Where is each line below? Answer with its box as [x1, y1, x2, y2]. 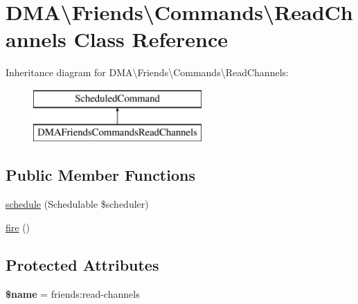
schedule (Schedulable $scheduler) [6, 197, 149, 211]
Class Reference [73, 25, 229, 53]
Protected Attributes [6, 253, 159, 275]
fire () [6, 220, 30, 234]
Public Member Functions [6, 164, 195, 186]
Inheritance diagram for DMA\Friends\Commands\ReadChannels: [6, 65, 289, 80]
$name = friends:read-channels [6, 286, 140, 301]
